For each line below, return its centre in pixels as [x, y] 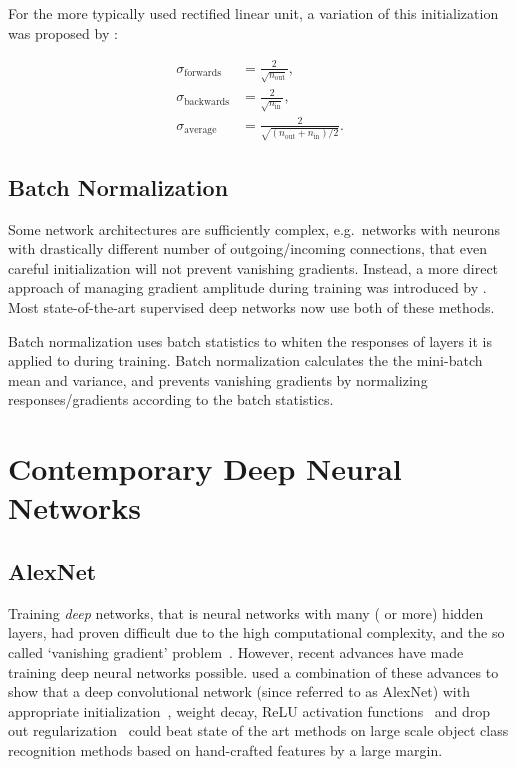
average [200, 130]
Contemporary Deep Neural [205, 468]
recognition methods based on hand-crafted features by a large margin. [225, 749]
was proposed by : [63, 32]
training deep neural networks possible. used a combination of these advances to [253, 671]
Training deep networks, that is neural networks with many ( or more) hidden [246, 612]
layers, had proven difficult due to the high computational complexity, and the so [256, 632]
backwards [207, 101]
